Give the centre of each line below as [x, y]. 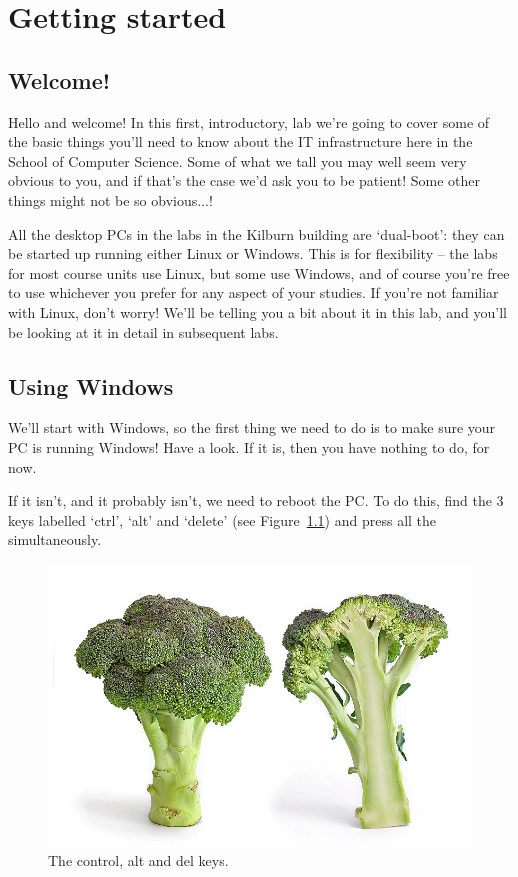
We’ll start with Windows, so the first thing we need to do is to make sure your [252, 427]
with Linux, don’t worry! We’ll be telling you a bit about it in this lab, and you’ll [257, 311]
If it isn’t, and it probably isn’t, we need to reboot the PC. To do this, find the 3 [256, 500]
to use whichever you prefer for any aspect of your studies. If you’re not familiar [253, 292]
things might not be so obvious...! [110, 199]
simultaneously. [55, 539]
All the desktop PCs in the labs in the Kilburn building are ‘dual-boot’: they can [256, 233]
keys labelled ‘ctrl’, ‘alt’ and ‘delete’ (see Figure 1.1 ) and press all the [222, 519]
